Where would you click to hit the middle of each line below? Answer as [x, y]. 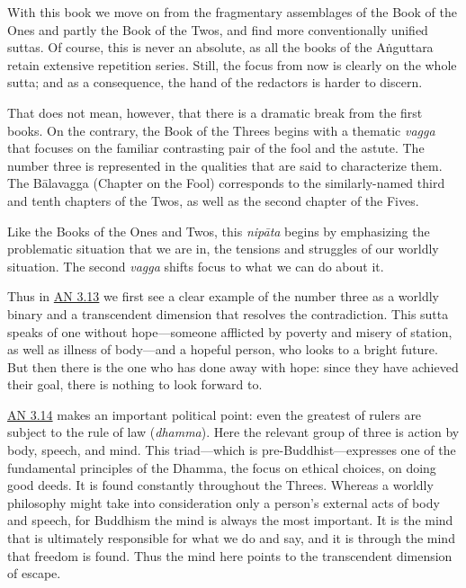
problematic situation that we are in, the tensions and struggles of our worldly [223, 249]
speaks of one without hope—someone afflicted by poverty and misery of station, [230, 331]
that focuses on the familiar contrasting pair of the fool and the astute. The [216, 148]
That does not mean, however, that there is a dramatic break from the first [215, 112]
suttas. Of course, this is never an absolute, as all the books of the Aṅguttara [220, 47]
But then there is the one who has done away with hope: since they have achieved [233, 366]
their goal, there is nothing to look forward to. [135, 384]
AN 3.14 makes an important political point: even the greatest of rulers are [215, 414]
